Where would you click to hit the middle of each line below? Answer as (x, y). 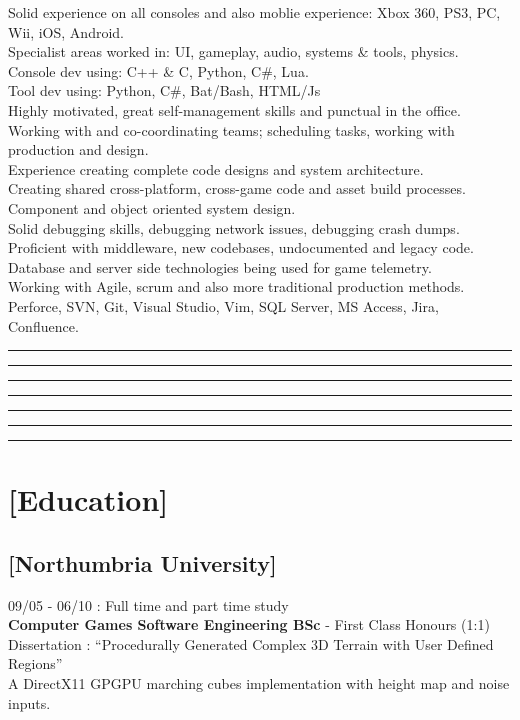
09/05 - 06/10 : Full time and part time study (148, 604)
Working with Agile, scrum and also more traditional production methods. (236, 286)
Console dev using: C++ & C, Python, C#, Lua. (158, 70)
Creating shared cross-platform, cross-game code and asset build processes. (237, 188)
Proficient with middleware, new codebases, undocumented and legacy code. (241, 247)
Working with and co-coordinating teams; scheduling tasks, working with (231, 129)
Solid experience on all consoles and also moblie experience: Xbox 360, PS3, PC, (254, 12)
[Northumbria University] (142, 562)
